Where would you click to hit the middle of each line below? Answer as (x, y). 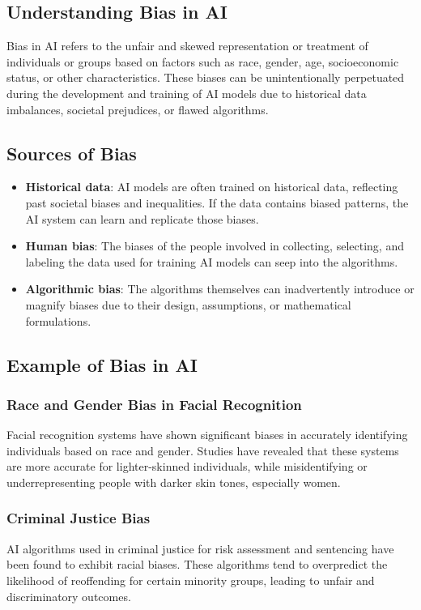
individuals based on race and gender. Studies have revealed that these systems (203, 450)
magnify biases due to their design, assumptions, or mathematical (188, 304)
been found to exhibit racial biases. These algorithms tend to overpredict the (197, 564)
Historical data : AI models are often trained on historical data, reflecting (212, 187)
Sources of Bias (72, 153)
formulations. (58, 320)
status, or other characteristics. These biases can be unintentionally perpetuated (206, 77)
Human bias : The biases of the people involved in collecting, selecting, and (215, 246)
